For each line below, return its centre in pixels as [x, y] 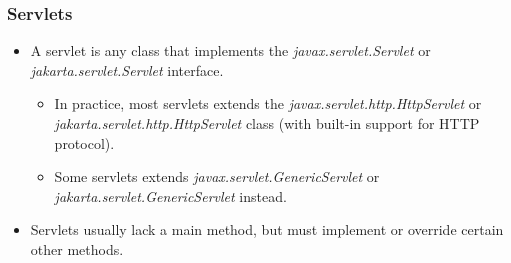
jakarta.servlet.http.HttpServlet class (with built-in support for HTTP [267, 123]
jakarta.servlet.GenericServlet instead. [170, 195]
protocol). [84, 142]
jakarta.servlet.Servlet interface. [127, 69]
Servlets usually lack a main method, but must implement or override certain [267, 229]
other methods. [77, 248]
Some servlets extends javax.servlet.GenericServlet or [217, 176]
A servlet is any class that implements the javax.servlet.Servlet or [230, 50]
